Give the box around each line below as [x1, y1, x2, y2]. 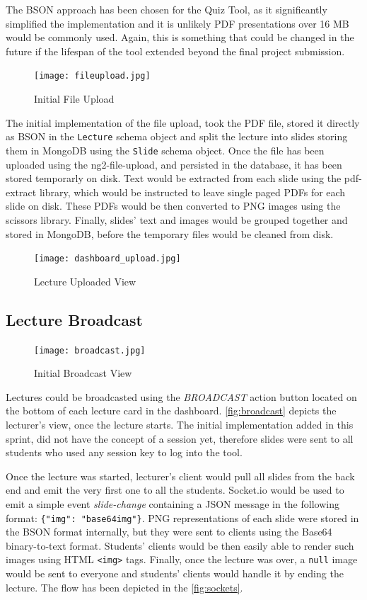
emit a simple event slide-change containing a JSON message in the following [6, 496, 339, 511]
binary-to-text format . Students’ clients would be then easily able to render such [6, 538, 354, 553]
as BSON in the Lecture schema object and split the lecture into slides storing [6, 129, 348, 144]
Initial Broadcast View [34, 366, 132, 380]
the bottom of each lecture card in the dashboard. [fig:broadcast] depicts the [6, 403, 337, 418]
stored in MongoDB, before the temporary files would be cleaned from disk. [6, 226, 334, 241]
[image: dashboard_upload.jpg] [34, 254, 181, 264]
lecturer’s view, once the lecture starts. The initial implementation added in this [6, 417, 354, 431]
